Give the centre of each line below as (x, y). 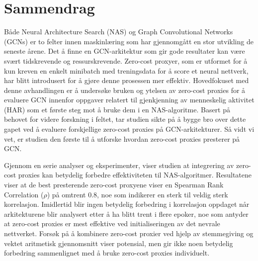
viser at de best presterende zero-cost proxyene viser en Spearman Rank (114, 185)
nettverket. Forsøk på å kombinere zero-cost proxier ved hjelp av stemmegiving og (129, 233)
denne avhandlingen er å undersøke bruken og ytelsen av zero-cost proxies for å (125, 90)
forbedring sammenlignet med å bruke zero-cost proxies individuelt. (107, 253)
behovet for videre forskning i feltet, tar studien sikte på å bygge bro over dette (125, 119)
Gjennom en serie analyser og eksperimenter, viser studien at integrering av (119, 165)
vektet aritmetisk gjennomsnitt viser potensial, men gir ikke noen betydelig (119, 243)
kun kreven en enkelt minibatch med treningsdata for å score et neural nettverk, (126, 70)
